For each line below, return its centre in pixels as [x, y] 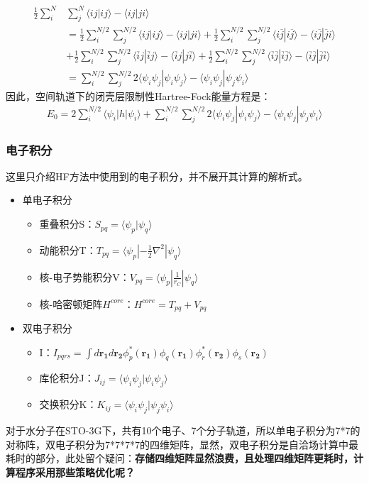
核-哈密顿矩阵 [71, 303]
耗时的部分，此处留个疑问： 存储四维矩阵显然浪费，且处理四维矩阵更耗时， [180, 458]
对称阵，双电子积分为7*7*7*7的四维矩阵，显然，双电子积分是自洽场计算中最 [182, 444]
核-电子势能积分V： [84, 276]
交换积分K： [68, 404]
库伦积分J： [67, 378]
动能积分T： [68, 249]
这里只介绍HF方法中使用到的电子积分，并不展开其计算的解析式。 [157, 176]
